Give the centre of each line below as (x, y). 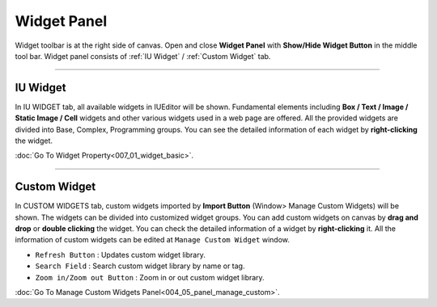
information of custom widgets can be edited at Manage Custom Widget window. (153, 240)
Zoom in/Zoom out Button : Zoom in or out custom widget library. (150, 277)
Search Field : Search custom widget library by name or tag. (140, 266)
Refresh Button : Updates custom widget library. (120, 254)
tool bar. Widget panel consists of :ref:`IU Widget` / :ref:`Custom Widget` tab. (143, 56)
